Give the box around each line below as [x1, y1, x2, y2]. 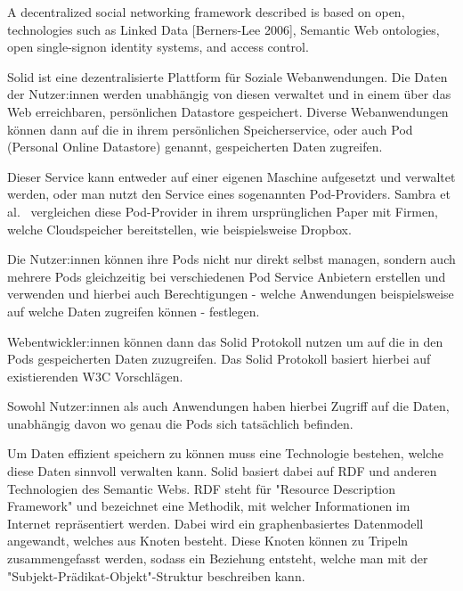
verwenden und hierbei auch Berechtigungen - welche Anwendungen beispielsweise [7, 284, 454, 303]
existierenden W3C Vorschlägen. [7, 366, 183, 385]
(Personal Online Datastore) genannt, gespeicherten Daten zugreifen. [7, 137, 383, 156]
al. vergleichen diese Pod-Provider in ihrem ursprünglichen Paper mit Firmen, [7, 201, 438, 220]
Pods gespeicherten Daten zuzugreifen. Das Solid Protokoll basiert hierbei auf [7, 349, 431, 368]
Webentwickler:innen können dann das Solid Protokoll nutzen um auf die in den [7, 332, 443, 350]
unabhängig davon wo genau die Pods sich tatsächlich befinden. [7, 414, 353, 432]
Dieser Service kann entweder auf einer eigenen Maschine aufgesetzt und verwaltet [7, 167, 456, 185]
